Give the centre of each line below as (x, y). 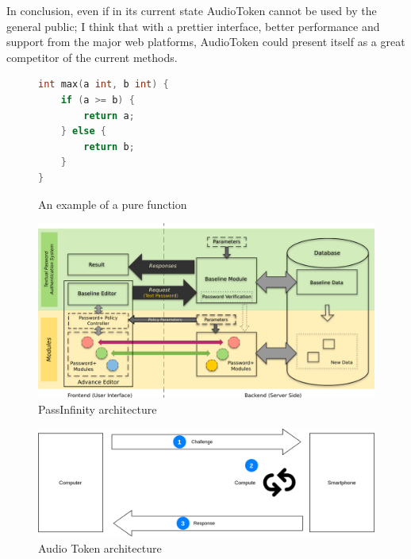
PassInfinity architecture (98, 409)
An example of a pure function (113, 204)
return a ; (109, 116)
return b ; (109, 146)
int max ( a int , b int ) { (104, 85)
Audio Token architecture (100, 547)
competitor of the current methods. (92, 57)
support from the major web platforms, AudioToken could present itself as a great (206, 42)
